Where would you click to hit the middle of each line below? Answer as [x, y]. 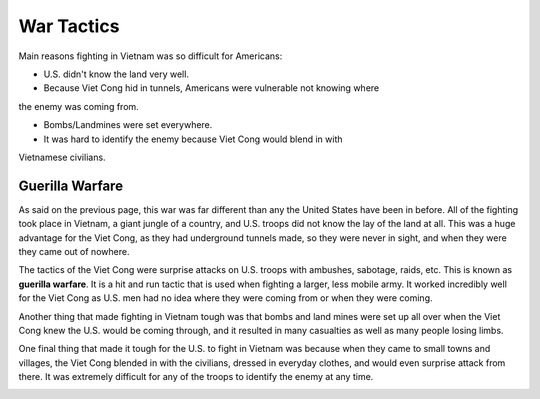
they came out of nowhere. [74, 251]
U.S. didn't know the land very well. [116, 74]
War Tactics [69, 26]
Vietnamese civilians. [62, 157]
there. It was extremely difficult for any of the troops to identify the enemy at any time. [196, 377]
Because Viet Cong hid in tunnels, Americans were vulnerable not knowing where [211, 88]
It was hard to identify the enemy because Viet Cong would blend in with [193, 139]
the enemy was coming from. [78, 106]
